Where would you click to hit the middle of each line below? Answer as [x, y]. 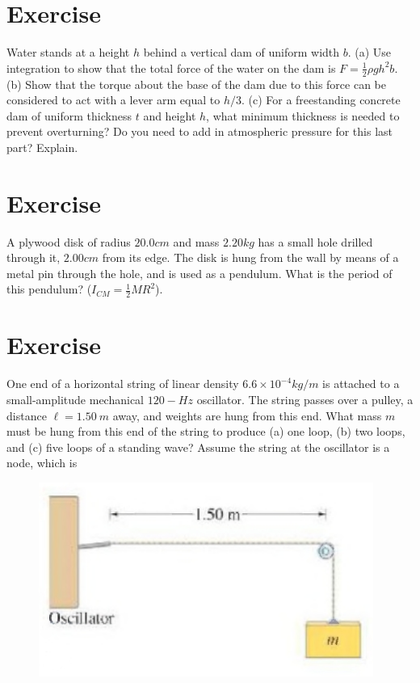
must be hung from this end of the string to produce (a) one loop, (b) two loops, [206, 431]
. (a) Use [370, 52]
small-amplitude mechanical [76, 399]
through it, [34, 257]
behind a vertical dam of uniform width [241, 52]
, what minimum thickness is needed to [303, 115]
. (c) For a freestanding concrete [321, 100]
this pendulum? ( [49, 289]
